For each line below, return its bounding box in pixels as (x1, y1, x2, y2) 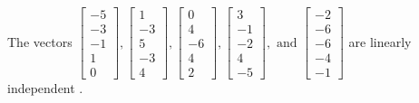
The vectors (7, 32, 73, 51)
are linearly (348, 32, 412, 51)
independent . (7, 79, 83, 98)
